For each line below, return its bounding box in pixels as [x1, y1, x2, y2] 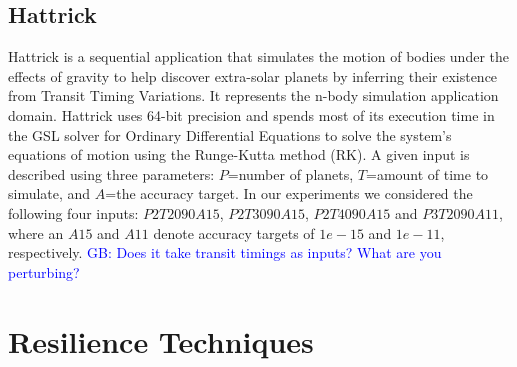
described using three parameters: [8, 163, 215, 184]
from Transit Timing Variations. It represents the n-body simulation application [8, 85, 499, 106]
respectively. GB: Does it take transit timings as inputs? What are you [8, 242, 442, 263]
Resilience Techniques [8, 320, 314, 361]
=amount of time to [366, 163, 489, 184]
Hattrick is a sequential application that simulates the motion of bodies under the [8, 46, 509, 67]
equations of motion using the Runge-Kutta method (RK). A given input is [8, 144, 470, 165]
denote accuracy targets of [153, 222, 315, 243]
